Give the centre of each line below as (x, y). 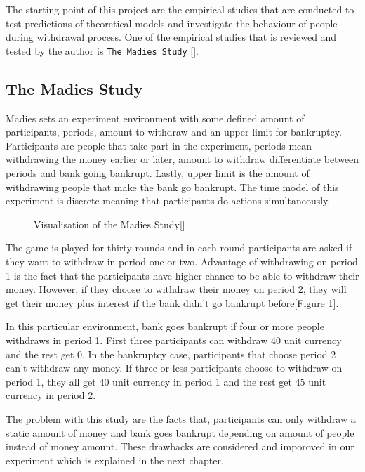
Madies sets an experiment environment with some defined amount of (155, 118)
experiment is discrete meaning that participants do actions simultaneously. (168, 201)
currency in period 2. (51, 395)
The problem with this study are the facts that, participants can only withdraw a (181, 418)
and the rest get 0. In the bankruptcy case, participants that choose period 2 (171, 354)
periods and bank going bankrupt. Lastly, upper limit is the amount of (158, 173)
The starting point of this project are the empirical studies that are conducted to (180, 9)
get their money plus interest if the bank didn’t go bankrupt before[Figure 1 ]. (172, 302)
